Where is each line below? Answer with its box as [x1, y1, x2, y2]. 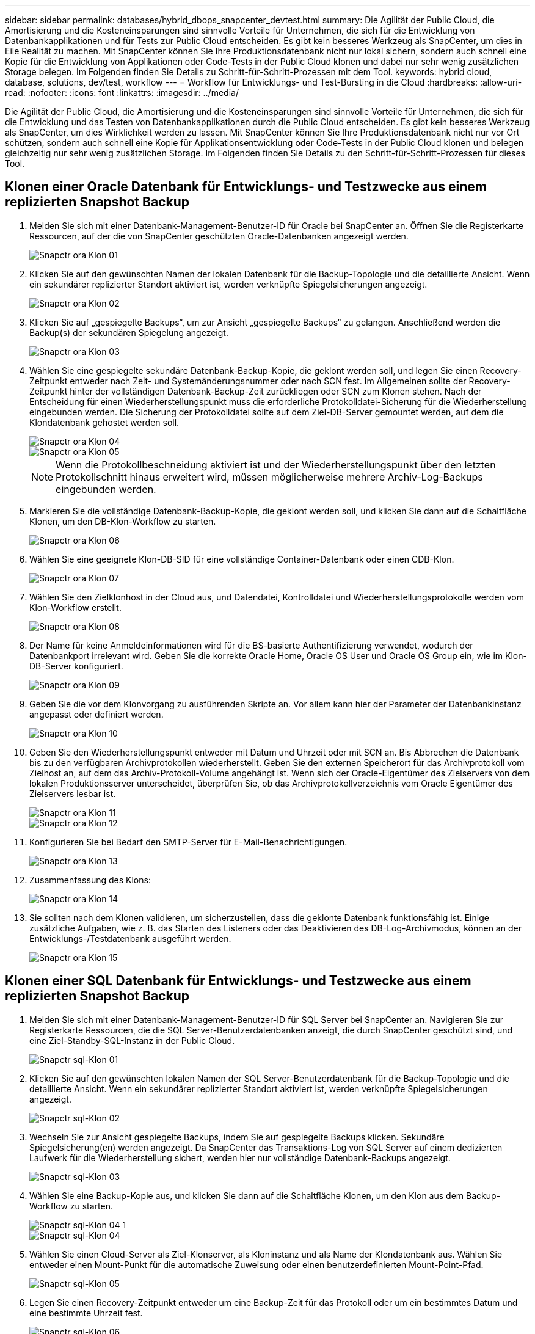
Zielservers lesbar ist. [29, 788, 116, 799]
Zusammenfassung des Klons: [29, 874, 151, 885]
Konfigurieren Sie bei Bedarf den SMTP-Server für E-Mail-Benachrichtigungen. [29, 836, 348, 847]
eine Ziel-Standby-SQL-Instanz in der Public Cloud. [29, 1035, 235, 1046]
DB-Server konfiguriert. [29, 660, 123, 671]
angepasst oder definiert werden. [29, 709, 164, 720]
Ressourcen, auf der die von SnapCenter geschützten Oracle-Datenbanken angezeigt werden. [29, 230, 409, 241]
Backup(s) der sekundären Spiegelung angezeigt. [29, 327, 228, 338]
